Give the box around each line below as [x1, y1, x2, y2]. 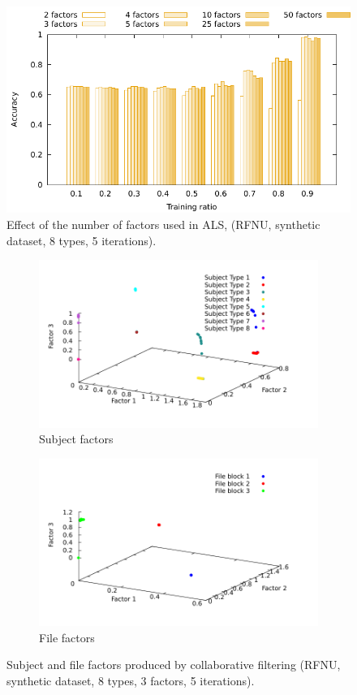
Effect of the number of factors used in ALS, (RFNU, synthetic [6, 215, 320, 232]
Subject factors [39, 430, 114, 447]
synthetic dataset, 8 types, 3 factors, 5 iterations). [6, 671, 255, 689]
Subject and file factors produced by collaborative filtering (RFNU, [6, 656, 341, 673]
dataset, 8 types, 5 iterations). [6, 231, 157, 248]
